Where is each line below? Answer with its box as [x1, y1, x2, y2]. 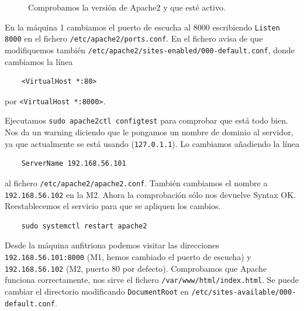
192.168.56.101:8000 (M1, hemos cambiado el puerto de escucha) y [5, 251, 251, 262]
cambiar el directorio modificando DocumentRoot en [5, 285, 189, 297]
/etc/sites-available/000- [191, 288, 296, 296]
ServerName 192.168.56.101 [21, 159, 126, 168]
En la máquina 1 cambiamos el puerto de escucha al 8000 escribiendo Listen [5, 20, 280, 33]
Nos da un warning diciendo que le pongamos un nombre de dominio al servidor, [5, 126, 293, 138]
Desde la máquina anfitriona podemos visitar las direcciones [5, 239, 219, 251]
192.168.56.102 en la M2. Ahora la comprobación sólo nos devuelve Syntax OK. [5, 188, 296, 200]
